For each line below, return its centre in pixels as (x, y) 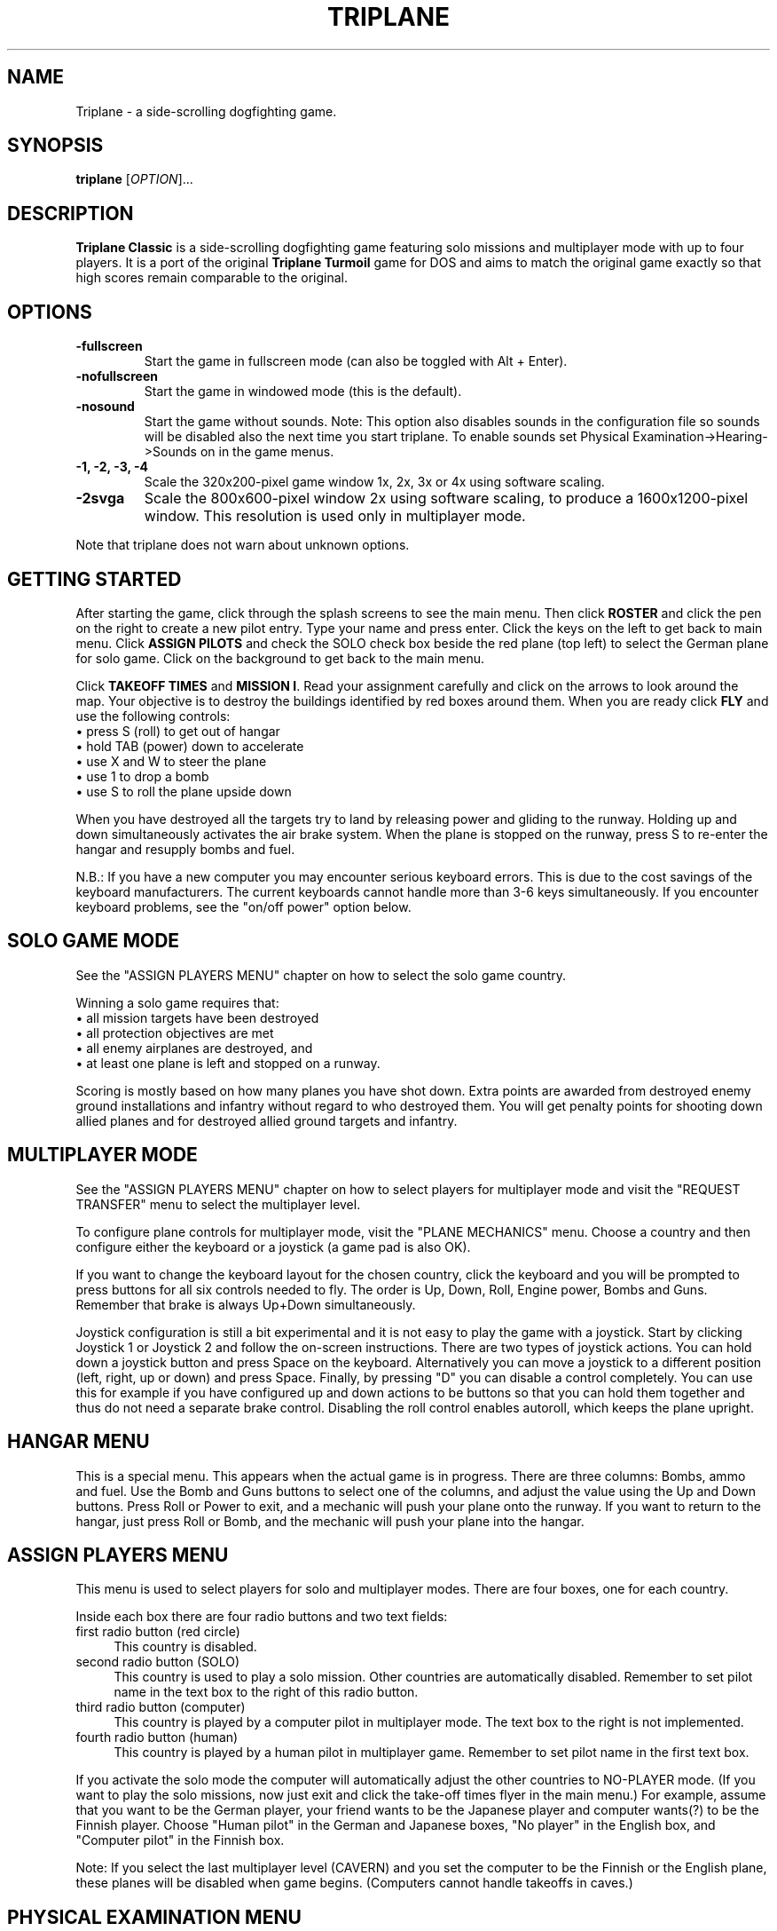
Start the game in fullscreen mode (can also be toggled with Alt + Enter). (356, 361)
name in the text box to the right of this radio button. (266, 1692)
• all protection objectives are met (175, 1033)
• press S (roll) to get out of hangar (178, 731)
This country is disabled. (185, 1647)
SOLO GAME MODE (94, 941)
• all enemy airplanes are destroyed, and (194, 1048)
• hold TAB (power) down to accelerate (190, 746)
